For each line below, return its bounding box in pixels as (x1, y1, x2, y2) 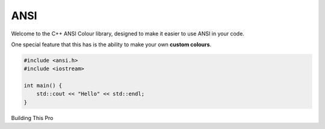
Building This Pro (11, 114, 54, 121)
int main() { (23, 82, 63, 89)
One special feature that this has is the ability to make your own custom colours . (11, 41, 212, 48)
